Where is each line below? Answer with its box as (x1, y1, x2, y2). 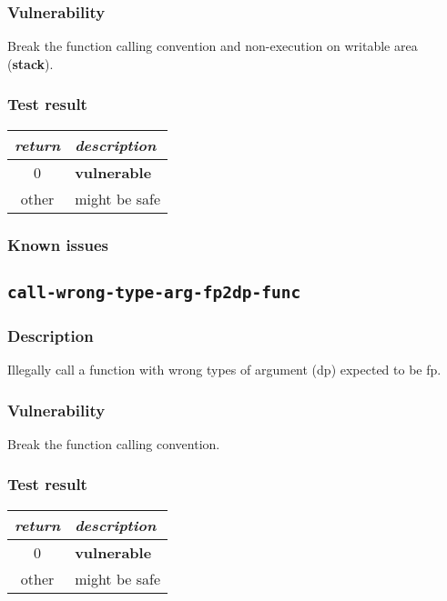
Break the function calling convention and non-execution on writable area (7, 36, 418, 55)
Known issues (7, 233, 108, 255)
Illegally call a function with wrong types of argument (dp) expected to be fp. (7, 360, 442, 379)
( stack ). (7, 54, 54, 73)
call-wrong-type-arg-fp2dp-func (7, 282, 301, 302)
